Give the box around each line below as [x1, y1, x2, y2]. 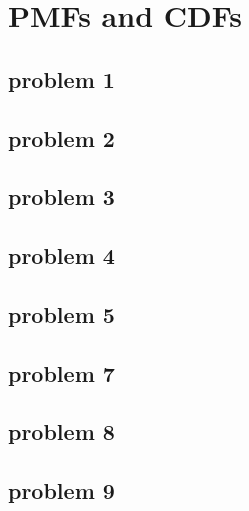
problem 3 [8, 181, 115, 212]
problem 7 [8, 357, 115, 388]
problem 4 [8, 240, 115, 271]
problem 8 [8, 416, 115, 447]
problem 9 [8, 475, 115, 506]
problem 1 [8, 63, 115, 94]
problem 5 [8, 298, 115, 329]
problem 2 [8, 122, 115, 153]
